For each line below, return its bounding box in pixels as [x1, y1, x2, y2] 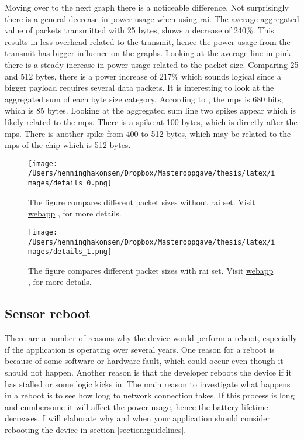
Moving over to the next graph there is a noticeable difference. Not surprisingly [5, 1, 289, 13]
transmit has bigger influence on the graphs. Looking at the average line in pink [5, 47, 291, 59]
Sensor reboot [5, 304, 91, 322]
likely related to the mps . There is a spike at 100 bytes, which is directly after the [5, 115, 298, 128]
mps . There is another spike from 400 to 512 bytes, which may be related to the [5, 127, 291, 139]
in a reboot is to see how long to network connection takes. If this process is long [5, 389, 295, 401]
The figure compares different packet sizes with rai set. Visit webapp [28, 264, 274, 276]
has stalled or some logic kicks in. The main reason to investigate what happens [5, 377, 291, 390]
